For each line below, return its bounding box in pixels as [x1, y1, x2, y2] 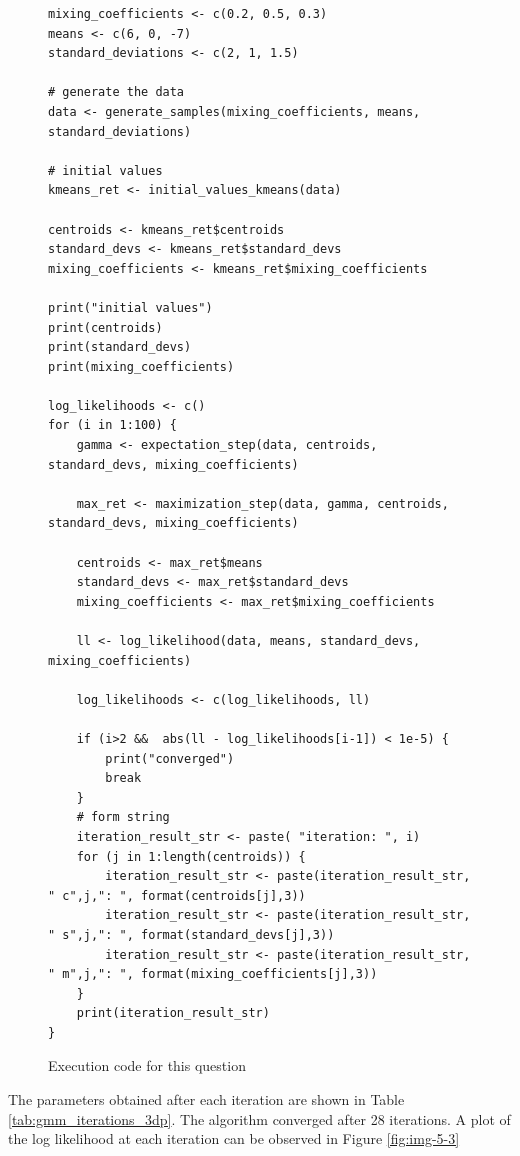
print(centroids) [48, 320, 163, 335]
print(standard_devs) [48, 340, 192, 355]
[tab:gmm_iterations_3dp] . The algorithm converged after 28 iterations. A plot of [8, 1108, 511, 1129]
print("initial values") [48, 300, 213, 315]
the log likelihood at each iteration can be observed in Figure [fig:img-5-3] [8, 1128, 460, 1149]
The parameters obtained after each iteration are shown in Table [8, 1089, 405, 1110]
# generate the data [48, 85, 185, 100]
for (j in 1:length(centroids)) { [76, 849, 306, 864]
